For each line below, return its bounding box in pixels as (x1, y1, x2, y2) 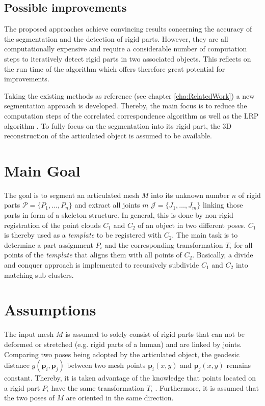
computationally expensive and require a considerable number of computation (4, 43, 247, 54)
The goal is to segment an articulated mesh (4, 189, 140, 200)
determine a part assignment (4, 239, 93, 250)
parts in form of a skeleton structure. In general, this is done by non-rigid (4, 210, 233, 220)
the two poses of (4, 392, 55, 403)
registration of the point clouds (4, 219, 101, 230)
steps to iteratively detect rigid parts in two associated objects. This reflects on (4, 53, 251, 64)
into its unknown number (150, 189, 230, 200)
